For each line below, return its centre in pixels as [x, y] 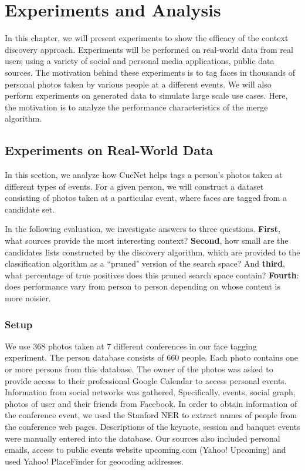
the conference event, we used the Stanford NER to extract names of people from [151, 415]
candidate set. [30, 209]
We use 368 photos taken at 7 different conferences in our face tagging [131, 346]
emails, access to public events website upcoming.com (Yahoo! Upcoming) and [145, 450]
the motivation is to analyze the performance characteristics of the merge [136, 107]
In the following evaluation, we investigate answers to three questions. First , [143, 229]
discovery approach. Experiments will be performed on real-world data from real [149, 49]
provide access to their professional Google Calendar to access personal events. [146, 380]
